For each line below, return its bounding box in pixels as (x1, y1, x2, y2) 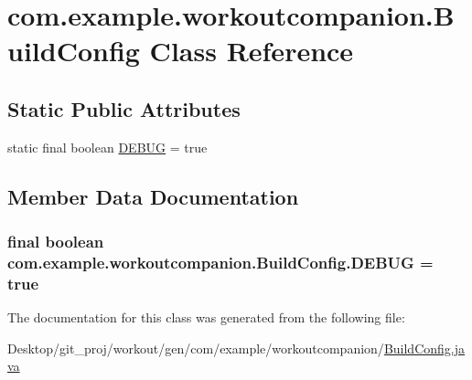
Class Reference (149, 32, 354, 69)
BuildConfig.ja (383, 338, 465, 357)
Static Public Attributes (7, 94, 241, 122)
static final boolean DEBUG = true (7, 137, 208, 156)
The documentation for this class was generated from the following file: (7, 308, 405, 327)
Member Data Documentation (7, 182, 299, 210)
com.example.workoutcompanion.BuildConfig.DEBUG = (7, 250, 434, 273)
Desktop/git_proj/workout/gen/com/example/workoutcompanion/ (7, 338, 384, 357)
